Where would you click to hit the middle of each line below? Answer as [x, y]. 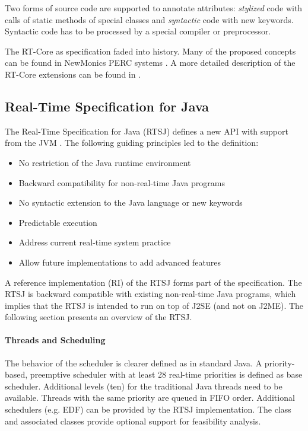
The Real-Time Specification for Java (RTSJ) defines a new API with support [147, 131]
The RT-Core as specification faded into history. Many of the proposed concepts [150, 51]
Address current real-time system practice [95, 242]
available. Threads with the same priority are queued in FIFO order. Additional [150, 398]
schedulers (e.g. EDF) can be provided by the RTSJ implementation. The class [148, 409]
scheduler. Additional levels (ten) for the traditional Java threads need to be [144, 386]
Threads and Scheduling [55, 340]
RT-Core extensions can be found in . [73, 74]
